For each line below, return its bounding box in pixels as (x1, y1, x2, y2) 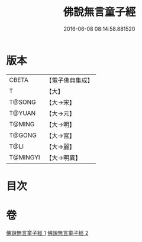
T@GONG (9, 131, 37, 139)
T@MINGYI (9, 153, 40, 161)
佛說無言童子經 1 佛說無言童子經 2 (6, 229, 89, 236)
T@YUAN (9, 109, 36, 117)
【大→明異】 (46, 153, 82, 162)
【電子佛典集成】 (46, 76, 93, 84)
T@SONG (9, 98, 37, 106)
